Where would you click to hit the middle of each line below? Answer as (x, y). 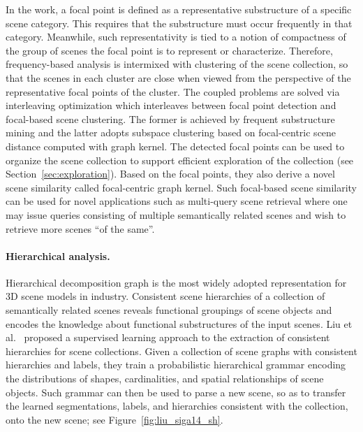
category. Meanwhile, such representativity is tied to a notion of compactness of (176, 37)
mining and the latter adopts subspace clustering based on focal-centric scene (171, 132)
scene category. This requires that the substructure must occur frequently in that (179, 23)
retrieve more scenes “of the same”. (80, 228)
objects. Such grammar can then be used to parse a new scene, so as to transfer (176, 392)
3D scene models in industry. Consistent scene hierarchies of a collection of (165, 296)
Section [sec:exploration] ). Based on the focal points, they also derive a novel (170, 174)
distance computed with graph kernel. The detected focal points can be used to (175, 146)
